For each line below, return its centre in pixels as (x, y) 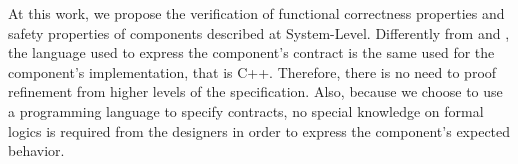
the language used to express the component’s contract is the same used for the (251, 52)
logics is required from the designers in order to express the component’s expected (259, 130)
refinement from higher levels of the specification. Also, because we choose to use (255, 91)
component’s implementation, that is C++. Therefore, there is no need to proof (252, 71)
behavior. (36, 150)
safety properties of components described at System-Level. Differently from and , (259, 32)
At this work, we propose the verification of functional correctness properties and (256, 13)
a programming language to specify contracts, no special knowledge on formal (246, 110)
